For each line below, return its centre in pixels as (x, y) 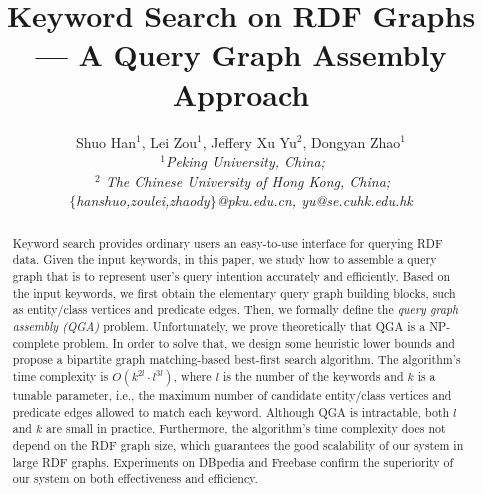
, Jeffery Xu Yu (249, 141)
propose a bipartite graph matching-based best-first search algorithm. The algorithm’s (236, 359)
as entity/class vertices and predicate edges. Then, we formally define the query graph (235, 309)
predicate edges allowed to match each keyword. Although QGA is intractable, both (231, 411)
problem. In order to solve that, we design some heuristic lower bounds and (258, 342)
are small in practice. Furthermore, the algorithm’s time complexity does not (246, 428)
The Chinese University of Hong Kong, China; (248, 180)
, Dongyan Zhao (351, 141)
